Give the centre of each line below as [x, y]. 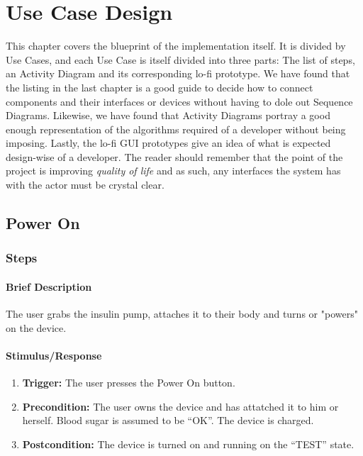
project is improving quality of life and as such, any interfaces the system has [173, 171]
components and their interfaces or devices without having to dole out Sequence [179, 101]
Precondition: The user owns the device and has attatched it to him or [180, 406]
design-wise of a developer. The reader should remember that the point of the [174, 156]
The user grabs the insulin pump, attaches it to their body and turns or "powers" [182, 314]
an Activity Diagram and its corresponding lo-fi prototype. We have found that [178, 73]
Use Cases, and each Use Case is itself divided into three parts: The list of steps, [180, 59]
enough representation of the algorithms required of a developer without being [176, 129]
